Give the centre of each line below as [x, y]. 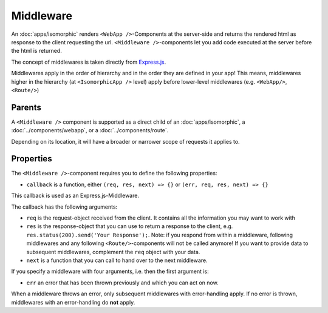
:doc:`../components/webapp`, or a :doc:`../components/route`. [90, 130]
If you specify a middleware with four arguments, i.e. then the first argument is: [110, 271]
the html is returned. [36, 51]
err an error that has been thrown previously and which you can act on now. [122, 283]
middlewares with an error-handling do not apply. [73, 302]
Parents [26, 107]
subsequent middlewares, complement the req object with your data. [113, 252]
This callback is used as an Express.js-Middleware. [75, 196]
